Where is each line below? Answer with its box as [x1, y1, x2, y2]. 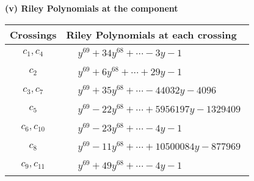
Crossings [10, 27, 57, 42]
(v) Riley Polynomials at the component [5, 2, 178, 14]
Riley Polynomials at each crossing [66, 27, 237, 42]
